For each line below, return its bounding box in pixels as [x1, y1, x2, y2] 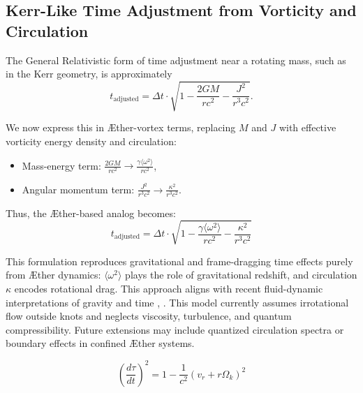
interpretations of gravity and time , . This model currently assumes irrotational [6, 295, 349, 309]
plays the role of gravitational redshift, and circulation [125, 267, 357, 282]
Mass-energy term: [22, 158, 101, 172]
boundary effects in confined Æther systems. [6, 336, 195, 350]
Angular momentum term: [22, 181, 135, 196]
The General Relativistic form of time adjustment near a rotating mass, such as [6, 52, 346, 67]
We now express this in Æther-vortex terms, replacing [6, 120, 236, 135]
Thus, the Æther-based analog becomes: [6, 205, 176, 220]
